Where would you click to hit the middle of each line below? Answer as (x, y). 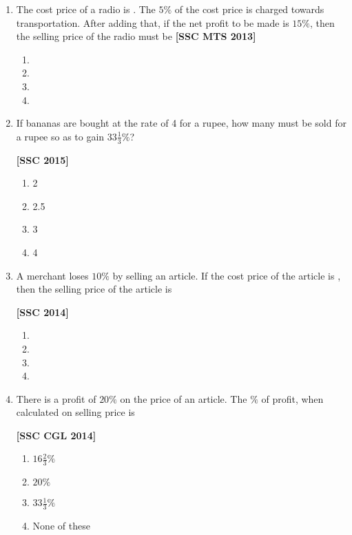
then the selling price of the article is (94, 289)
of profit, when (292, 398)
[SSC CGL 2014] (56, 435)
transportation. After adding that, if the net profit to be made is (153, 22)
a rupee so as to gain (60, 136)
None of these (61, 526)
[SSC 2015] (42, 159)
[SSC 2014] (42, 312)
